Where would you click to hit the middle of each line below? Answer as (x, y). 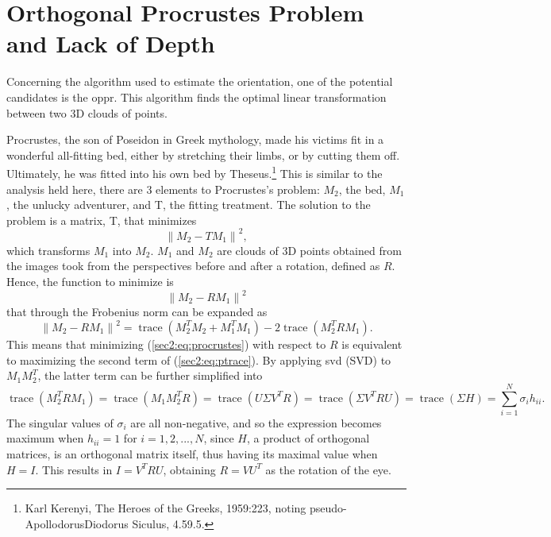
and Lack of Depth (111, 43)
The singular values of (60, 422)
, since (219, 438)
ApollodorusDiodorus (77, 523)
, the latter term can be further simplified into (150, 375)
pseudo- (328, 508)
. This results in (74, 469)
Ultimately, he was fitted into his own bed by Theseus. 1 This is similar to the (195, 172)
